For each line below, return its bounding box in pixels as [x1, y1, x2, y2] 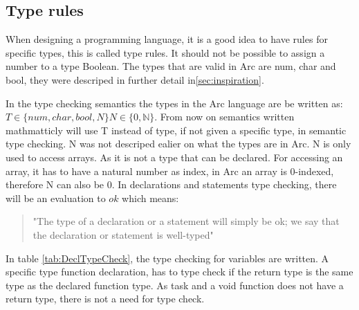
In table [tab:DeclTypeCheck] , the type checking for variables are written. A [6, 250, 329, 265]
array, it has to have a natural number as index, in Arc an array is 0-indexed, [6, 163, 334, 178]
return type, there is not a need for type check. [6, 291, 205, 306]
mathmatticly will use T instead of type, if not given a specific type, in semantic [6, 122, 347, 137]
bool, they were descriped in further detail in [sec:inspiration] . [6, 72, 264, 86]
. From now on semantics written [154, 109, 295, 124]
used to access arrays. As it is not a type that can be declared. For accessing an [6, 149, 343, 164]
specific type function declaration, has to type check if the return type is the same [6, 264, 353, 279]
